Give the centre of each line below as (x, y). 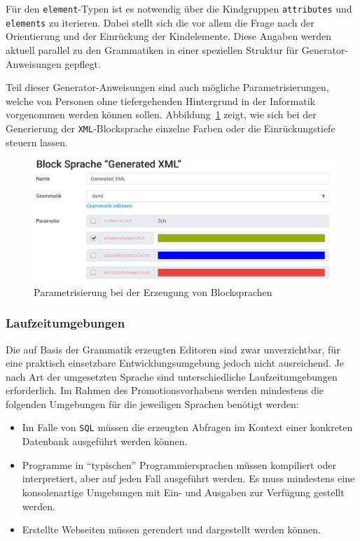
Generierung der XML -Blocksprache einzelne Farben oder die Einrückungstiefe (171, 128)
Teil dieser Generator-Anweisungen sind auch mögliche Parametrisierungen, (167, 87)
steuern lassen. (37, 142)
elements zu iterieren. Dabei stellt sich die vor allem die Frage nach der (160, 22)
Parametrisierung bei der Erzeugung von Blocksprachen (153, 291)
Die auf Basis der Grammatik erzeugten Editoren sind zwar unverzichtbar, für (173, 349)
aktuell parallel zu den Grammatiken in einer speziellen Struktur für (152, 49)
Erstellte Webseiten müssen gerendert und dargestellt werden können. (172, 529)
